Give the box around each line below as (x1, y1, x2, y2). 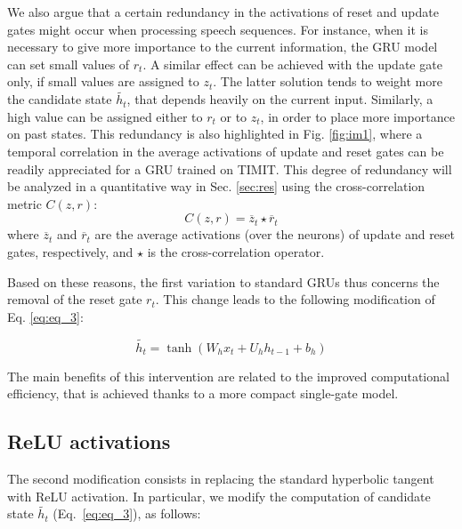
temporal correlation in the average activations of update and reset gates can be (7, 141, 444, 160)
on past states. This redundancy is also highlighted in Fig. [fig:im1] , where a (7, 124, 423, 143)
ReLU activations (7, 428, 171, 455)
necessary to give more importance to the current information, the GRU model (7, 37, 438, 56)
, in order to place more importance (260, 107, 455, 125)
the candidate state (7, 90, 112, 108)
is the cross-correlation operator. (147, 242, 325, 260)
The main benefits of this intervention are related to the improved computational (7, 366, 450, 385)
